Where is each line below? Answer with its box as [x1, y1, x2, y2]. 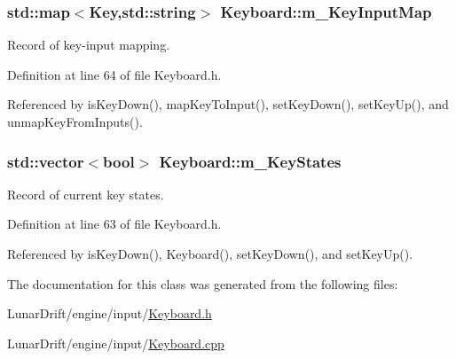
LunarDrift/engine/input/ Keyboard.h [7, 304, 212, 323]
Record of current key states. [7, 184, 164, 203]
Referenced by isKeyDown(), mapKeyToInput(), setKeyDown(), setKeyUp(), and [7, 95, 449, 113]
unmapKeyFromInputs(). [7, 113, 143, 130]
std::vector [7, 150, 84, 172]
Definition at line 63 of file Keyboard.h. [7, 215, 222, 233]
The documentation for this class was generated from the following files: [7, 274, 398, 293]
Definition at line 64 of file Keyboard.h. [7, 65, 222, 83]
